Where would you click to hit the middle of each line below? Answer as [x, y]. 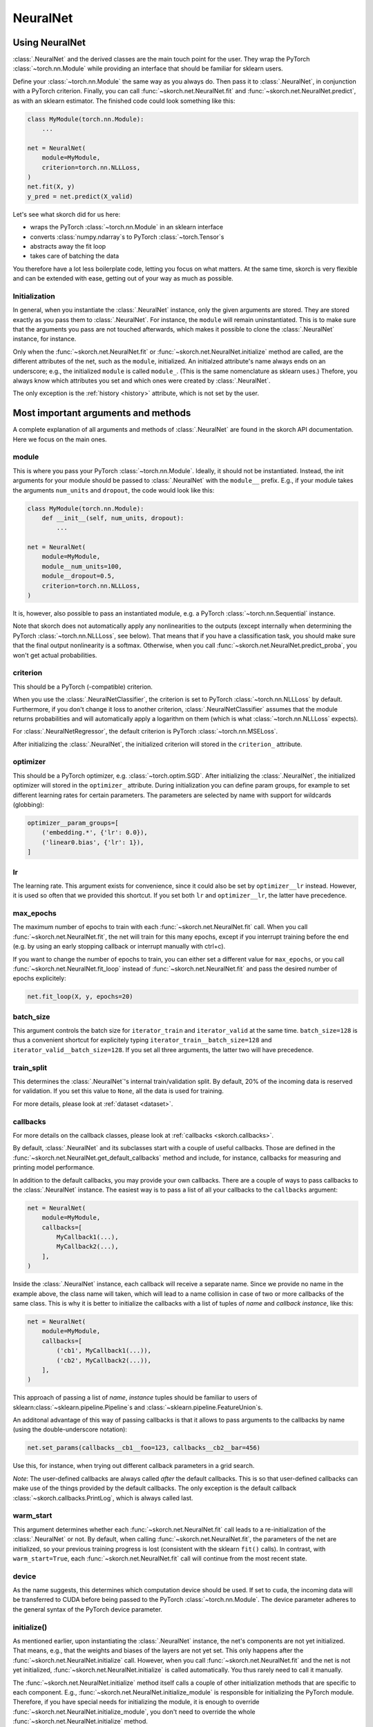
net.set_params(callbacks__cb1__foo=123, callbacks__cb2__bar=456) [144, 1448]
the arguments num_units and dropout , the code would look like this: [114, 490]
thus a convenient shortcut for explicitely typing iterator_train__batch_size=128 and [142, 1040]
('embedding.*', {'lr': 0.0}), [95, 833]
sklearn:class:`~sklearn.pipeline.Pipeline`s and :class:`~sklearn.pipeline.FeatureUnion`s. [138, 1407]
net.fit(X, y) [51, 187]
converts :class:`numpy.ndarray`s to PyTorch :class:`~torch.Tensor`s [127, 237]
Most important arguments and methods [102, 413]
